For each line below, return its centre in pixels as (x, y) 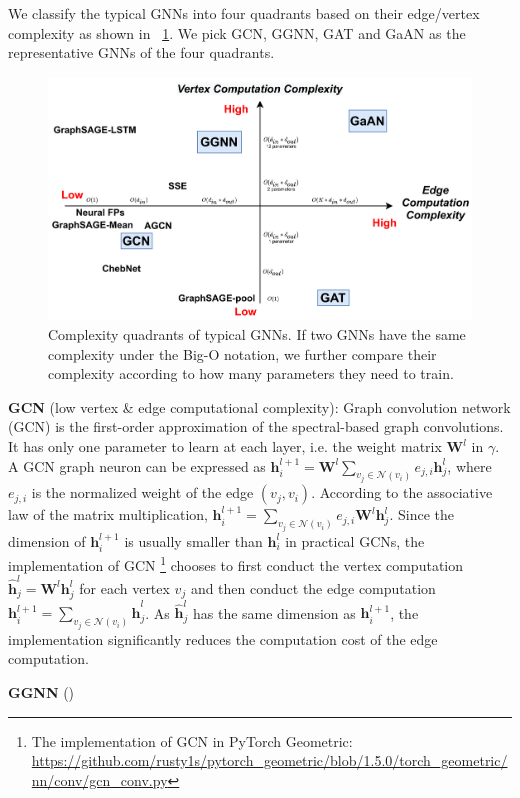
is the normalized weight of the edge (142, 492)
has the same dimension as (274, 612)
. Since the (421, 514)
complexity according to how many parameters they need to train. (251, 373)
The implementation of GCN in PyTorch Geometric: (192, 740)
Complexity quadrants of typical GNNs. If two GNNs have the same (257, 334)
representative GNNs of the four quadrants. (141, 52)
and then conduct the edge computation (313, 587)
